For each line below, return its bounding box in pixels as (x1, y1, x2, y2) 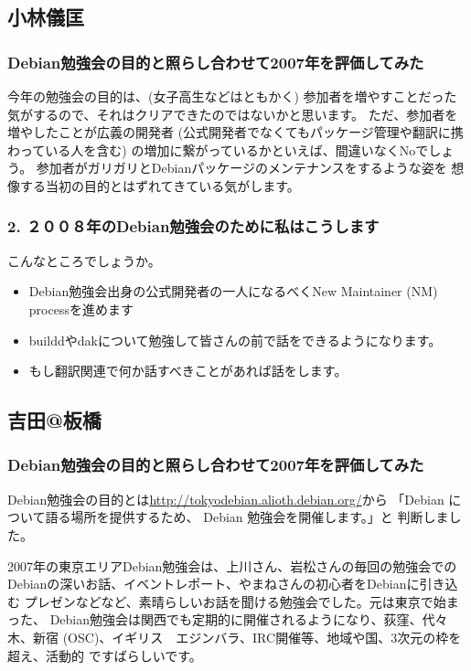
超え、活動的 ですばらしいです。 (7, 645, 202, 665)
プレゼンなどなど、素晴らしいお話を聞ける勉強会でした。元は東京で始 (24, 591, 446, 611)
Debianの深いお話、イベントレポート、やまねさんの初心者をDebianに (7, 574, 420, 593)
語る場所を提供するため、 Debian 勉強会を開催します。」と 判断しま (45, 507, 449, 527)
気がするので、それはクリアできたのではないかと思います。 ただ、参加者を (7, 104, 458, 123)
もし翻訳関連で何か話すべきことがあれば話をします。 (28, 361, 348, 380)
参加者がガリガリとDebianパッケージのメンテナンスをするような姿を (36, 158, 447, 177)
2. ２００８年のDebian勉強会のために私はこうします (7, 215, 380, 238)
